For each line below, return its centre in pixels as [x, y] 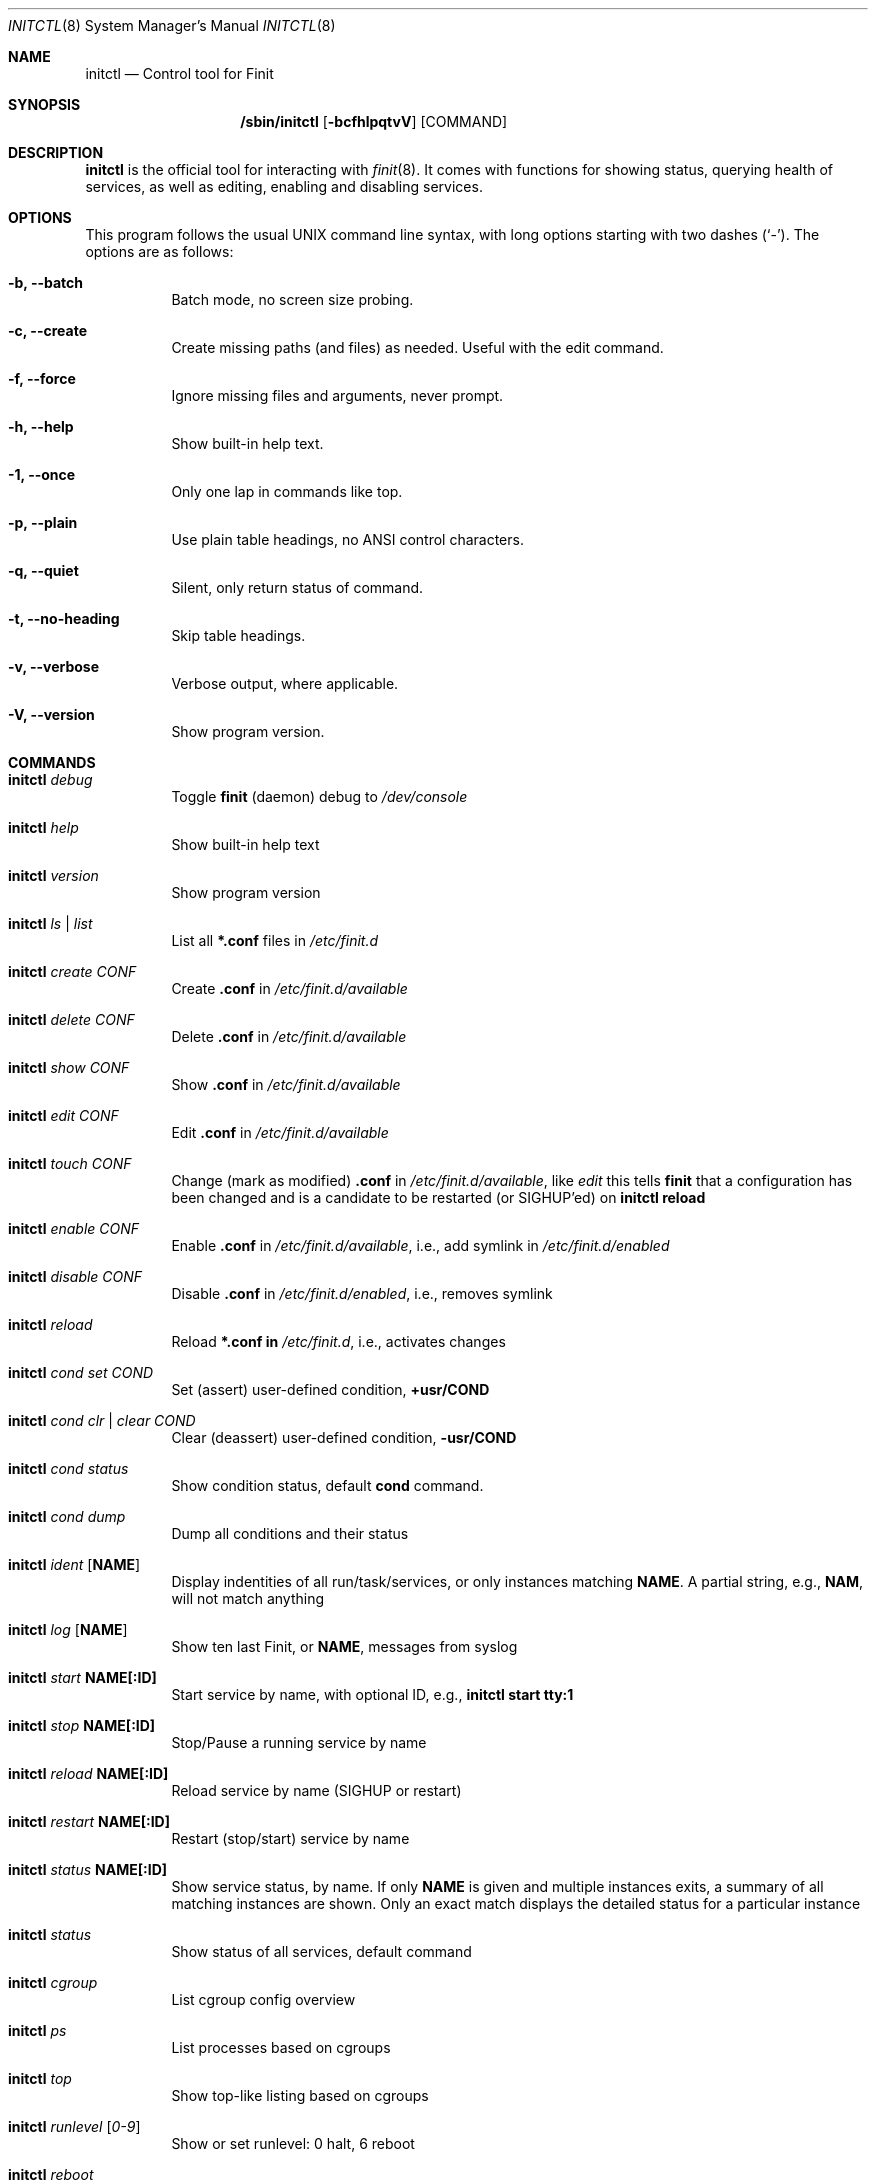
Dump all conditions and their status [290, 1533]
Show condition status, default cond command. [327, 1485]
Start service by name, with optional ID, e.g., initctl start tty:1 [372, 1694]
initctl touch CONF [70, 1163]
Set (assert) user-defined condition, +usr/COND [330, 1389]
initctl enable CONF [74, 1228]
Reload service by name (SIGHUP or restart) [316, 1790]
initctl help [43, 827]
